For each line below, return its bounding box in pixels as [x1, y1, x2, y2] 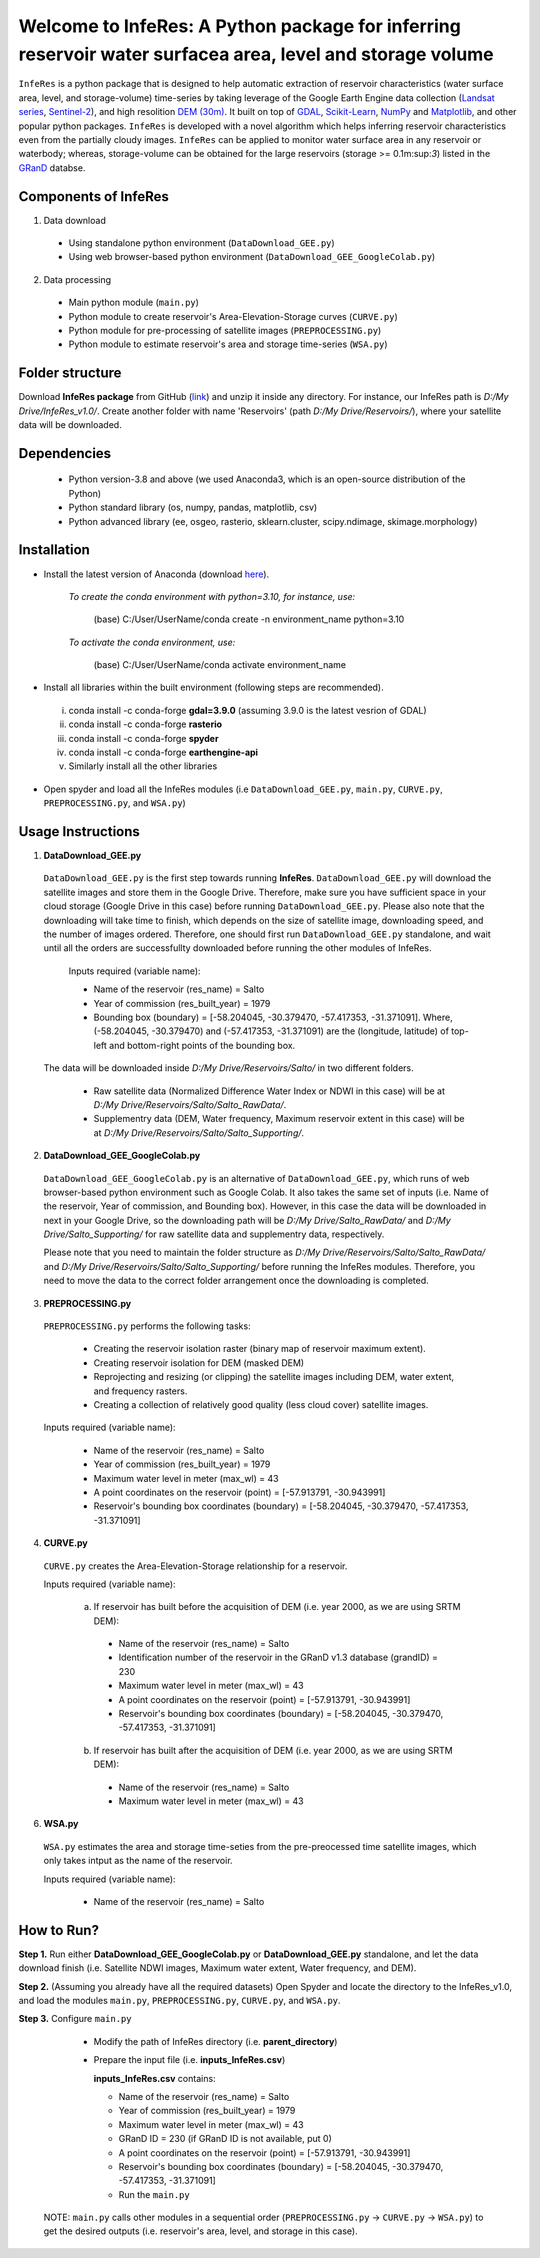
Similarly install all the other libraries [68, 760, 218, 772]
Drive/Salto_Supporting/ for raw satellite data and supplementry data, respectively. [43, 1228, 385, 1240]
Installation [18, 541, 90, 559]
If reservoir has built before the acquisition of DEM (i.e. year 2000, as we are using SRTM [93, 1601, 461, 1613]
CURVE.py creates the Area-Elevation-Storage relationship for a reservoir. [43, 1560, 348, 1572]
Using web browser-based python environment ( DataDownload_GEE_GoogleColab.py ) [68, 251, 436, 263]
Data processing [43, 273, 112, 285]
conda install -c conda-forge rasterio [68, 718, 223, 730]
